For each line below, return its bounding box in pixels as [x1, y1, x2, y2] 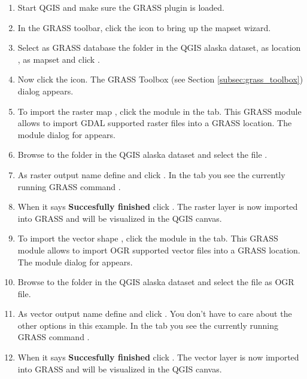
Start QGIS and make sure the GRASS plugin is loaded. [17, 1, 225, 13]
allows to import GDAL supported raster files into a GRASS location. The [17, 117, 292, 129]
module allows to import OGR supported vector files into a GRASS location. [17, 243, 300, 256]
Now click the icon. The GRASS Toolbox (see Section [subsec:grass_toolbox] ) [17, 73, 303, 85]
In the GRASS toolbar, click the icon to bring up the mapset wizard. [17, 21, 271, 33]
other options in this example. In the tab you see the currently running [17, 319, 278, 331]
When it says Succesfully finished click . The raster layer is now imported [17, 200, 298, 213]
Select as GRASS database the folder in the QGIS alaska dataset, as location [17, 41, 301, 54]
